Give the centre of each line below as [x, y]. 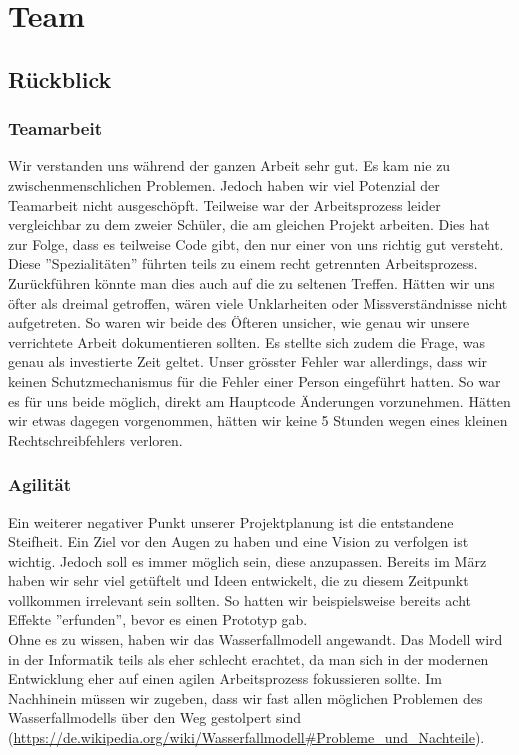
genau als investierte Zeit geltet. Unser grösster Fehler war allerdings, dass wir [248, 361]
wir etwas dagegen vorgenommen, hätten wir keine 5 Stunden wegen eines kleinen [258, 420]
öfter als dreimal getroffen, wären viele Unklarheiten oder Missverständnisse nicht [258, 302]
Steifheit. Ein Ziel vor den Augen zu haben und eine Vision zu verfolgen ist [238, 541]
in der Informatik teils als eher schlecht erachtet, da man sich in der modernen [248, 658]
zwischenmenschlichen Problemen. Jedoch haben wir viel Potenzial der [224, 184]
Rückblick [60, 78]
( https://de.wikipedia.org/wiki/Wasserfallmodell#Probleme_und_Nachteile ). [246, 737]
